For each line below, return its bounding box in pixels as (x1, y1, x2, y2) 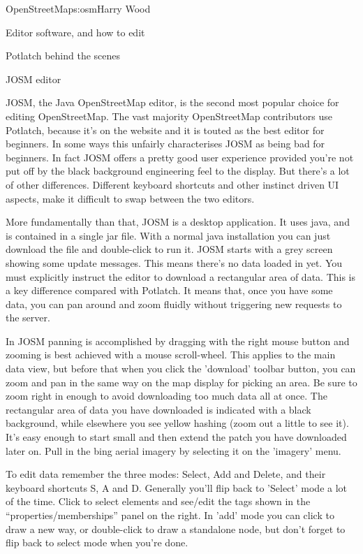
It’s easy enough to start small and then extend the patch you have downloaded (6, 430, 347, 444)
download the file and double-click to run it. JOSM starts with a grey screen (6, 242, 333, 256)
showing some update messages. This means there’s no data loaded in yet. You (6, 255, 343, 270)
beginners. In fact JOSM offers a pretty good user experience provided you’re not (6, 150, 354, 164)
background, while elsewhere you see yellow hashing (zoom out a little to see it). (6, 416, 349, 430)
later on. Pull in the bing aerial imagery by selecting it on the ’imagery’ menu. (6, 443, 341, 458)
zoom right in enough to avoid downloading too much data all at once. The (6, 388, 327, 403)
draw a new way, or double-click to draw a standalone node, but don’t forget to (6, 521, 346, 536)
